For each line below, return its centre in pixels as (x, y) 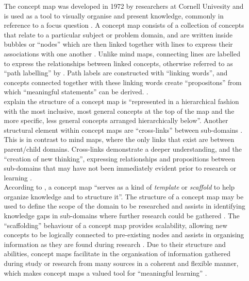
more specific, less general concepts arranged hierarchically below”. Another (116, 120)
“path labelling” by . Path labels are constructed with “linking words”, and (116, 73)
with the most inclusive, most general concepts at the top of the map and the (119, 111)
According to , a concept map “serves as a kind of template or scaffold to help (119, 187)
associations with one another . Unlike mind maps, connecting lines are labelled (122, 53)
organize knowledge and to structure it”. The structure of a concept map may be (124, 196)
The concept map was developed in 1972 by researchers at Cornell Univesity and (124, 6)
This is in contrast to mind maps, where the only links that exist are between (119, 139)
